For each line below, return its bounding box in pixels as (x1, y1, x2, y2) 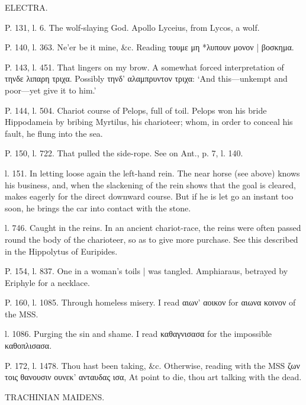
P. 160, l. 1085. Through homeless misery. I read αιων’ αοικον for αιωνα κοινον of (5, 296, 296, 308)
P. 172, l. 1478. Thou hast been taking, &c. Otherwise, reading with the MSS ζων (5, 359, 300, 371)
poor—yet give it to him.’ (5, 83, 96, 96)
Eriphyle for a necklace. (5, 276, 90, 288)
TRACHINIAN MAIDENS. (5, 390, 105, 403)
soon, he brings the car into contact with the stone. (5, 201, 191, 214)
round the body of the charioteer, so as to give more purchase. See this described (5, 233, 298, 245)
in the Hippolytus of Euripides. (5, 245, 118, 257)
